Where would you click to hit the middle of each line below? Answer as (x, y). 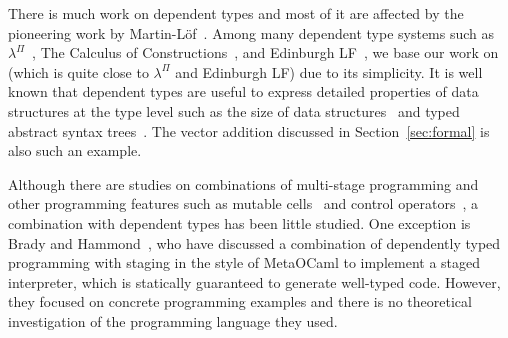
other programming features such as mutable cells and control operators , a (243, 203)
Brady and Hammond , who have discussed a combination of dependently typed (254, 242)
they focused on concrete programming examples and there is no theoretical (240, 301)
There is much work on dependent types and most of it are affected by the (236, 13)
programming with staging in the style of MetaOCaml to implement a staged (244, 262)
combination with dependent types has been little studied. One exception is (239, 222)
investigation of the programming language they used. (173, 320)
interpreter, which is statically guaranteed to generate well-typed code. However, (254, 281)
